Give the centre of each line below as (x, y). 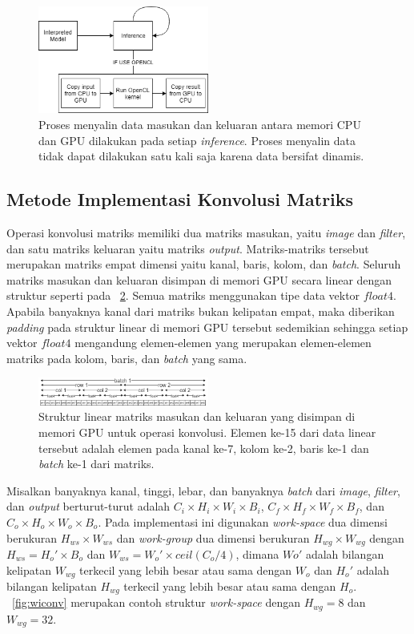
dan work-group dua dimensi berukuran (213, 537)
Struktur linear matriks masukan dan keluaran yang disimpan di (197, 416)
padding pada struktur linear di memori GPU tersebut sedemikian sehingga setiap (207, 327)
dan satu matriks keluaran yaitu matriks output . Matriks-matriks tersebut (188, 248)
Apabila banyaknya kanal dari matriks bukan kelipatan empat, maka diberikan (201, 311)
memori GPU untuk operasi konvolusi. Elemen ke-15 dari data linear (207, 432)
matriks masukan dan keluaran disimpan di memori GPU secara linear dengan (199, 279)
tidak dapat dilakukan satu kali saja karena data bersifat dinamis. (201, 156)
